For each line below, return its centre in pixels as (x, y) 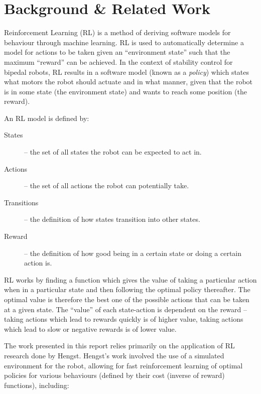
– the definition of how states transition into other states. (112, 219)
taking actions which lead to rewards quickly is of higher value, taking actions (124, 319)
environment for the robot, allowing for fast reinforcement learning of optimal (123, 365)
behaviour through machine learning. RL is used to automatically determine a (124, 42)
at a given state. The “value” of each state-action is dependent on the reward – (126, 309)
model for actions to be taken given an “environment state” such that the (117, 52)
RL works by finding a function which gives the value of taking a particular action (130, 279)
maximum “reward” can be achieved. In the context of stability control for (118, 61)
